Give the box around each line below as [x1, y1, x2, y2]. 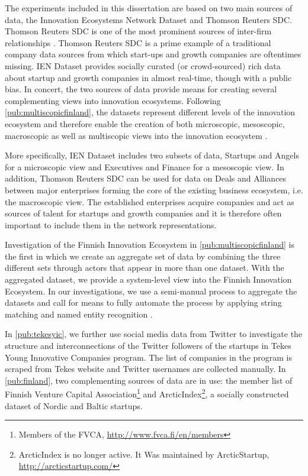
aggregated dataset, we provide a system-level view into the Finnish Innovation [5, 273, 292, 286]
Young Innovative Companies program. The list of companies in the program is [5, 351, 293, 363]
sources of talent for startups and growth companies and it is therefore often [5, 207, 282, 219]
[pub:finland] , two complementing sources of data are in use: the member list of [5, 374, 293, 386]
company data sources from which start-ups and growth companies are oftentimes [5, 48, 301, 60]
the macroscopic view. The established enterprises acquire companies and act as [5, 195, 294, 208]
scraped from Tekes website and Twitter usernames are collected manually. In [5, 362, 286, 375]
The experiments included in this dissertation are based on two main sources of [5, 2, 293, 14]
